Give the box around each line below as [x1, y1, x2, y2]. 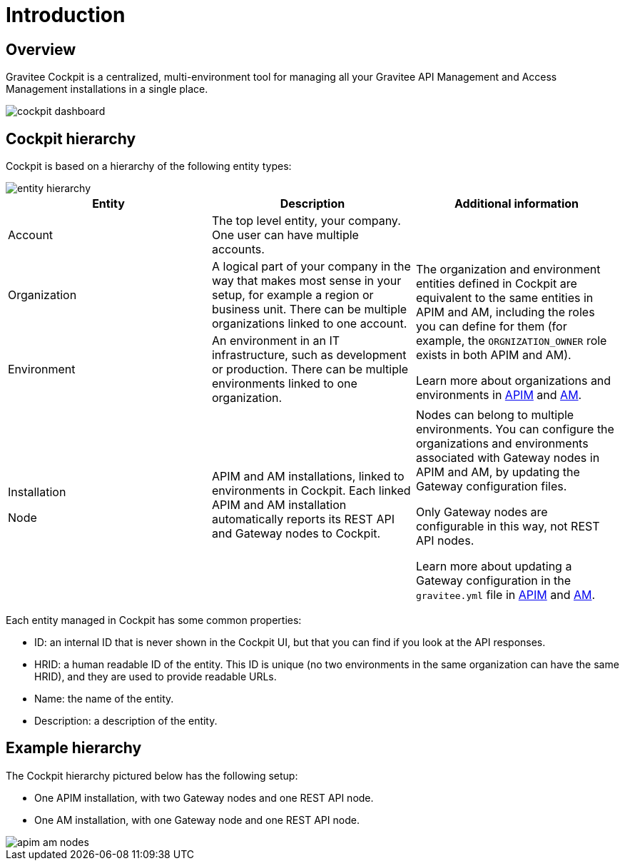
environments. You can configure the [415, 422, 614, 437]
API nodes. [415, 533, 474, 548]
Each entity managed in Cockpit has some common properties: [6, 614, 302, 627]
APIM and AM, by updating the [415, 465, 580, 480]
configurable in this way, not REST [415, 519, 600, 534]
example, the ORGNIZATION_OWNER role [415, 333, 607, 348]
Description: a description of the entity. [34, 715, 218, 727]
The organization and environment [415, 262, 601, 277]
